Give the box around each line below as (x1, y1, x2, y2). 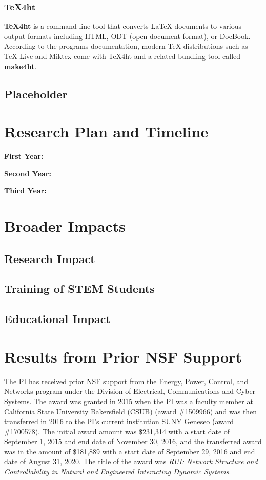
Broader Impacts (4, 215, 126, 236)
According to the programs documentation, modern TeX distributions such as (4, 41, 248, 51)
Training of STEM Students (4, 281, 155, 296)
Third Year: (4, 185, 47, 196)
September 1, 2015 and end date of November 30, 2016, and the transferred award (4, 436, 262, 447)
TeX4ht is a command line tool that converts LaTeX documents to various (4, 21, 242, 31)
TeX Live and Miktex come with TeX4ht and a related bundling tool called (4, 51, 241, 61)
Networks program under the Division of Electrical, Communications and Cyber (4, 386, 256, 396)
